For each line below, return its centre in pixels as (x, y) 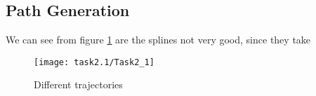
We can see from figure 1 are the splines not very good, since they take (158, 40)
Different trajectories (78, 84)
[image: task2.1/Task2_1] (94, 62)
